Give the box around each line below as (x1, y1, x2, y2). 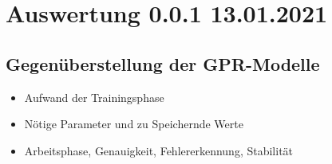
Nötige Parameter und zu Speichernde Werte (24, 115, 243, 132)
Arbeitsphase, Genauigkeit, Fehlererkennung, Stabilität (24, 142, 294, 158)
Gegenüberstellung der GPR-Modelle (6, 51, 320, 76)
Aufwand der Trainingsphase (24, 88, 164, 105)
